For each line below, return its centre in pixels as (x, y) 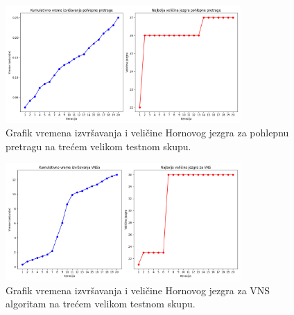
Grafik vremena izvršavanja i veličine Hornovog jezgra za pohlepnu (147, 133)
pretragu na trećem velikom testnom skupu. (98, 146)
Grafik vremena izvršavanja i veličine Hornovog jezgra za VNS (138, 290)
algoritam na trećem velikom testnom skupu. (101, 304)
